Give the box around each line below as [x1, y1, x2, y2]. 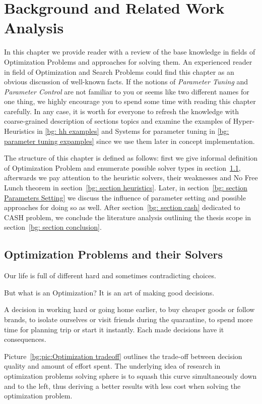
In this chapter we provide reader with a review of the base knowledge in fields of [4, 46, 255, 57]
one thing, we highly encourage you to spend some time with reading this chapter [4, 96, 256, 107]
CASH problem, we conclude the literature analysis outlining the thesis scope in [4, 212, 251, 222]
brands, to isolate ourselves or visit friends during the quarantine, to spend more [4, 314, 253, 324]
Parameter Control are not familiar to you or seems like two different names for [4, 86, 249, 96]
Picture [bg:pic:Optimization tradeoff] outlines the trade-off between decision [4, 350, 242, 361]
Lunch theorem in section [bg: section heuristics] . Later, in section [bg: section [4, 182, 247, 193]
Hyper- [233, 116, 255, 126]
